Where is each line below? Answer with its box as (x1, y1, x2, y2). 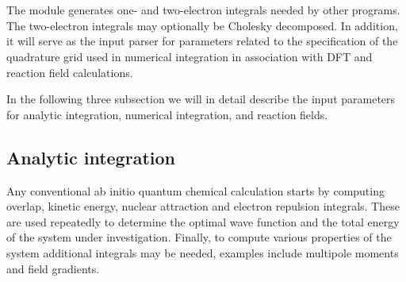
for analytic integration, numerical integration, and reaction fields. (6, 106, 328, 122)
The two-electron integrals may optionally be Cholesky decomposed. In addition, (6, 17, 398, 33)
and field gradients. (6, 260, 100, 276)
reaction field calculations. (6, 64, 133, 80)
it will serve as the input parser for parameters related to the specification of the (6, 33, 398, 49)
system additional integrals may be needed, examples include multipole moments (6, 244, 399, 261)
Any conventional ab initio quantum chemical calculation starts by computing (6, 182, 385, 199)
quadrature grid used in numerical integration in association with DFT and (6, 48, 373, 64)
